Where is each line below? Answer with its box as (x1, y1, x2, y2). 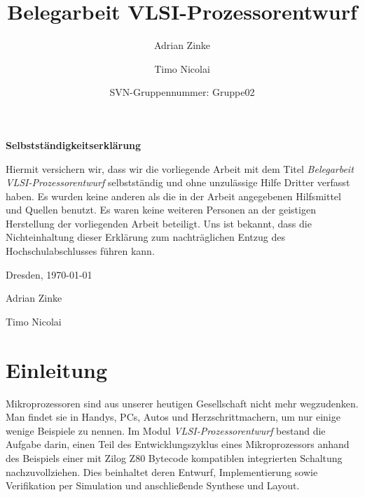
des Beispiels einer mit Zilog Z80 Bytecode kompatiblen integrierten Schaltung (6, 450, 343, 465)
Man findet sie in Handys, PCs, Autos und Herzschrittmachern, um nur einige (6, 409, 340, 424)
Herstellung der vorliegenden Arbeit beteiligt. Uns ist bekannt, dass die (6, 216, 312, 230)
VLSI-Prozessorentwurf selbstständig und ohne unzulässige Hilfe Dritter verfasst (6, 175, 350, 190)
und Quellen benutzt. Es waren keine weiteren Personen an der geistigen (6, 202, 316, 217)
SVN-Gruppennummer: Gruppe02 (109, 85, 255, 99)
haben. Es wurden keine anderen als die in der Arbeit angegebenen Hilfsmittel (6, 188, 341, 203)
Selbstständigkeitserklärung (6, 137, 142, 152)
